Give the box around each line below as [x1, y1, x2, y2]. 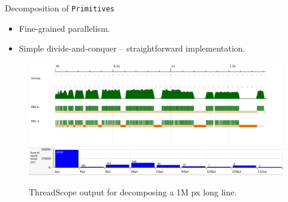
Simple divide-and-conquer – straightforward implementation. [19, 42, 245, 55]
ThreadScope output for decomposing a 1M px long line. [29, 185, 237, 198]
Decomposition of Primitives [5, 2, 115, 14]
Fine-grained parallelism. [19, 22, 110, 34]
